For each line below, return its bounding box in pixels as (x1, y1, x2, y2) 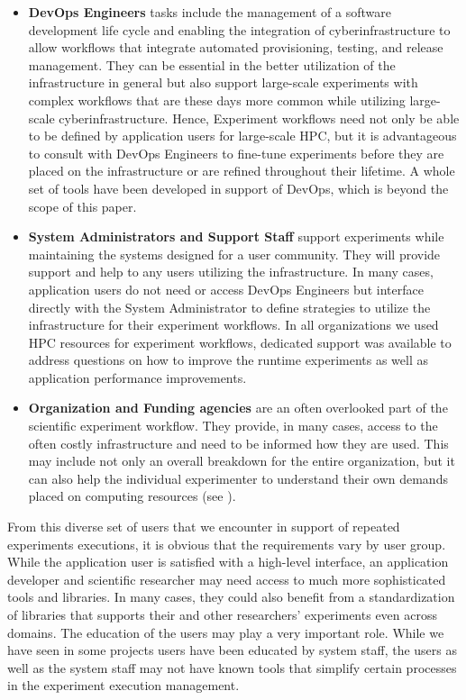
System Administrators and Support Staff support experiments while (28, 227, 444, 246)
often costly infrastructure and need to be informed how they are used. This (28, 433, 449, 452)
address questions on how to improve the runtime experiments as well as (28, 350, 428, 369)
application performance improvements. (28, 368, 247, 386)
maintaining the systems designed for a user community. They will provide (28, 244, 441, 263)
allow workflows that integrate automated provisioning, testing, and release (28, 38, 443, 57)
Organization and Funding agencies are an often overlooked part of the (28, 398, 448, 417)
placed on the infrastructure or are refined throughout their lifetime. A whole (28, 161, 455, 180)
